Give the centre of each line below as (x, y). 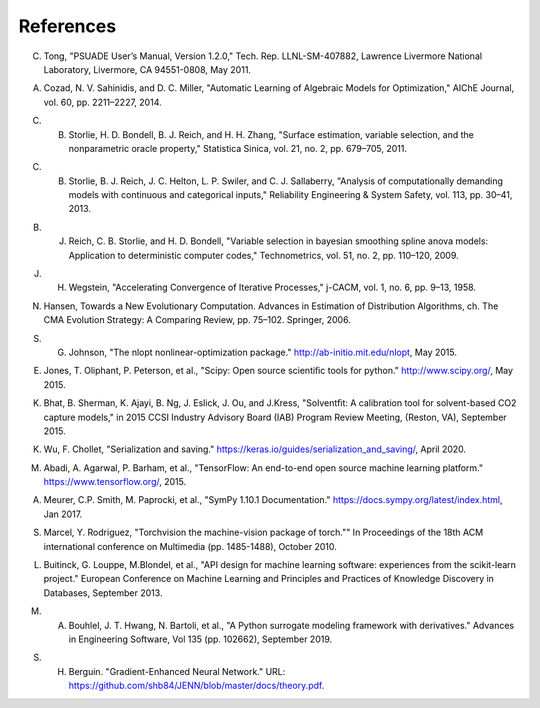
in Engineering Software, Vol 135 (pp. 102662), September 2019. (200, 639)
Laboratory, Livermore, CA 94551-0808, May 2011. (147, 69)
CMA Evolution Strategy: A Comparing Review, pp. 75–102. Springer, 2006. (197, 320)
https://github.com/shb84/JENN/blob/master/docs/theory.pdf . (196, 686)
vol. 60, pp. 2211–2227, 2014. (102, 102)
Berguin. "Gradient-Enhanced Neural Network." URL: (177, 671)
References (67, 26)
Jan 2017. (63, 514)
